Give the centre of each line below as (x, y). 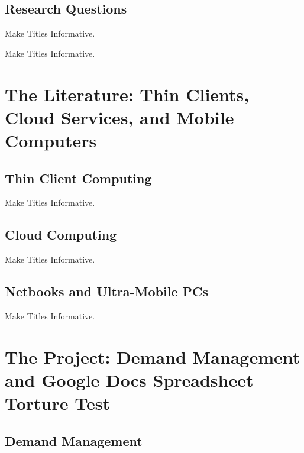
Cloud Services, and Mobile (119, 117)
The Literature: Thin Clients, (127, 94)
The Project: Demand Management (153, 356)
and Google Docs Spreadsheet (129, 379)
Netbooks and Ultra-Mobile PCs (107, 291)
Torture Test (57, 403)
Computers (51, 140)
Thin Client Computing (78, 178)
